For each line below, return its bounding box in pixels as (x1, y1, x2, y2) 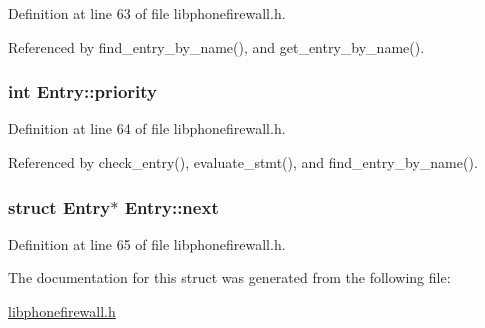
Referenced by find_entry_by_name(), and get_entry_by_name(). (8, 36, 425, 57)
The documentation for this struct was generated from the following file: (8, 267, 451, 288)
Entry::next (124, 194, 219, 219)
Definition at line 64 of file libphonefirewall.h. (8, 118, 286, 139)
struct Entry (8, 194, 111, 219)
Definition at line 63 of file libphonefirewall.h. (8, 3, 286, 23)
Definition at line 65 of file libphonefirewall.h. (8, 233, 286, 254)
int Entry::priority (8, 79, 157, 104)
